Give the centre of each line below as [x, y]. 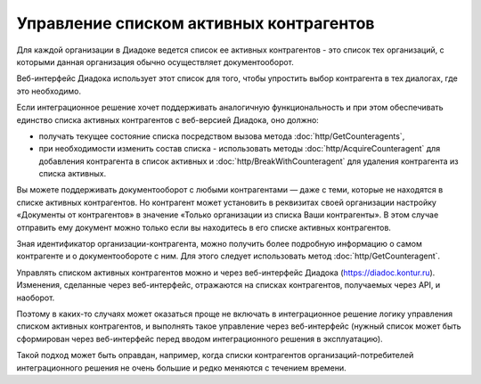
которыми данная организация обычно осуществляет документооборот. [155, 61]
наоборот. [36, 298]
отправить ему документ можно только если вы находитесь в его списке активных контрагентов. [204, 227]
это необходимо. [49, 91]
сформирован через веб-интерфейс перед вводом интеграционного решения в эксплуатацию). [200, 339]
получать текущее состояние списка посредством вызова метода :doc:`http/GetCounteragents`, [222, 136]
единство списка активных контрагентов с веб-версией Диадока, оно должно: [168, 119]
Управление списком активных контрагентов [196, 23]
